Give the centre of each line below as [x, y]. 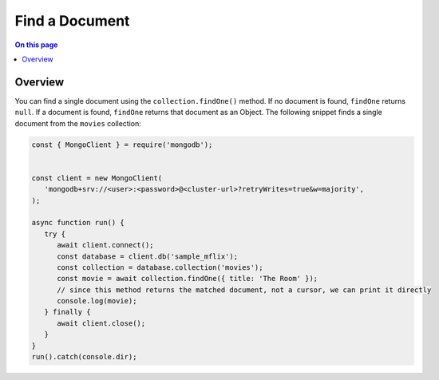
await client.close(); [101, 323]
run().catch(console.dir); [84, 357]
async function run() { [78, 223]
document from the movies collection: [78, 123]
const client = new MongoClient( [97, 178]
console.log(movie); [97, 301]
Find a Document [72, 21]
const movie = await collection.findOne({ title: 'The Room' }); [188, 279]
